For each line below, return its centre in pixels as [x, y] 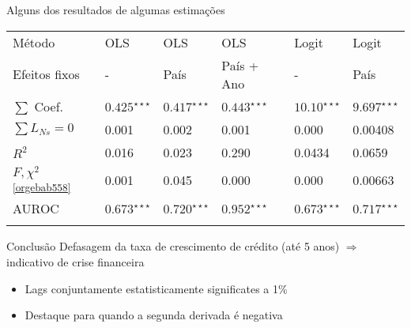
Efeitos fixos [46, 74]
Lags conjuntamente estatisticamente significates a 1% [156, 288]
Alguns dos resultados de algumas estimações [116, 9]
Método [34, 42]
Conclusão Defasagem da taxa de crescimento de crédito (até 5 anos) [173, 246]
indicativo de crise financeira [75, 261]
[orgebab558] [42, 187]
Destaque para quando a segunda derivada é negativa [154, 315]
